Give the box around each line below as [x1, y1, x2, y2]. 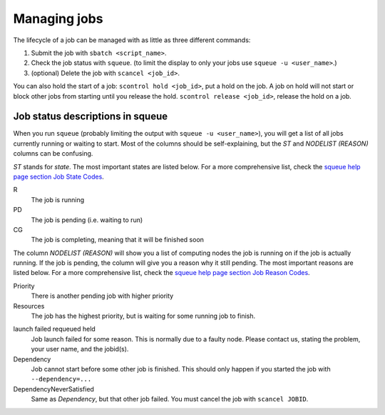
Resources [13, 301, 45, 310]
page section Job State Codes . [13, 172, 105, 181]
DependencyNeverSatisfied [13, 384, 94, 393]
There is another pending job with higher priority [31, 291, 174, 300]
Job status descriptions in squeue [13, 111, 168, 123]
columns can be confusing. [13, 149, 93, 158]
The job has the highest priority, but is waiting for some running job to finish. [31, 311, 256, 321]
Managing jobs [13, 11, 103, 26]
